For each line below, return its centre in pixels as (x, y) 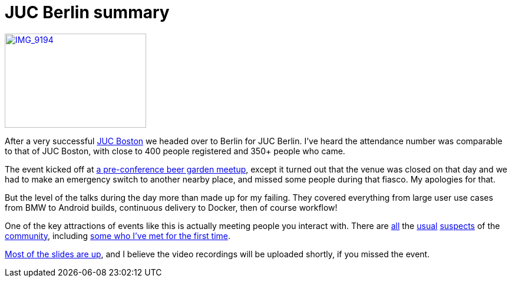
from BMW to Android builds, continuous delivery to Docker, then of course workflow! (171, 207)
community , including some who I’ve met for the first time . (118, 235)
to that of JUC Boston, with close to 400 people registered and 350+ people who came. (175, 151)
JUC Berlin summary (87, 12)
